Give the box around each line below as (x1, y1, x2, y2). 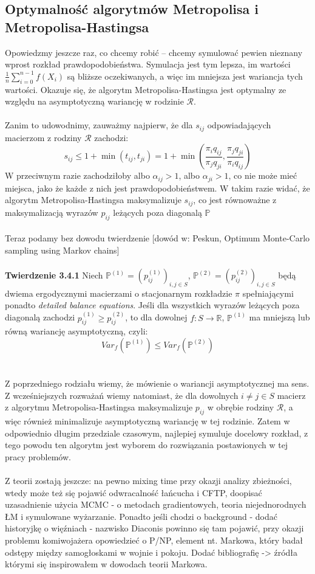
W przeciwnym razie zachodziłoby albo (5, 169, 150, 182)
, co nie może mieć (228, 169, 297, 182)
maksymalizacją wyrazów (5, 206, 98, 218)
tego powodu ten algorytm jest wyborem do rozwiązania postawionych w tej (5, 438, 288, 451)
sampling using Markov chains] (5, 243, 120, 256)
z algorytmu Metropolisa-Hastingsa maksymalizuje (5, 401, 193, 413)
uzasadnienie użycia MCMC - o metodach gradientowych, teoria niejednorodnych (5, 498, 307, 511)
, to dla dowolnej (125, 311, 188, 323)
